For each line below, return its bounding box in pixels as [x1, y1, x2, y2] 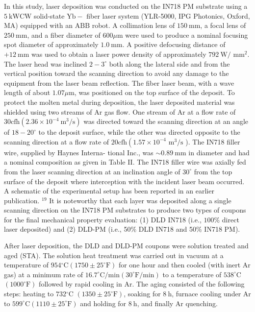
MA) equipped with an [4, 20, 73, 30]
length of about [4, 87, 51, 97]
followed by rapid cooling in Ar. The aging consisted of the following [39, 279, 245, 289]
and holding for [80, 298, 127, 308]
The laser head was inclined [4, 58, 87, 69]
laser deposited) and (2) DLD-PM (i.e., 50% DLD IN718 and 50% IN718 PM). [4, 224, 240, 234]
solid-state [34, 10, 65, 21]
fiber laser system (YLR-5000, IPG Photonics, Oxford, [86, 10, 250, 21]
